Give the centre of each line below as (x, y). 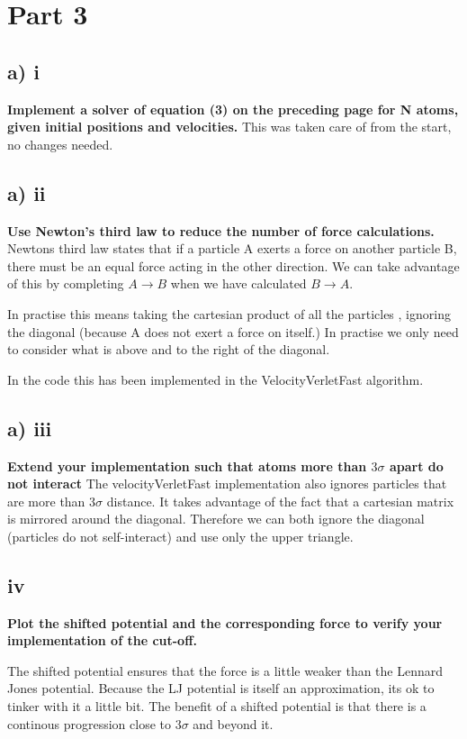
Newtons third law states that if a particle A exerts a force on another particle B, (232, 248)
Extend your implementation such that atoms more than (187, 465)
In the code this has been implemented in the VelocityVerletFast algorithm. (216, 379)
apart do (416, 465)
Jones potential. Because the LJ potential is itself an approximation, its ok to (221, 688)
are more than (46, 501)
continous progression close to (89, 723)
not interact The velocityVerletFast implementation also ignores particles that (227, 484)
